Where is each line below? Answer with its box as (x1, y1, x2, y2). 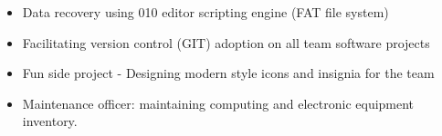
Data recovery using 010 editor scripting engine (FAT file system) (22, 3, 389, 21)
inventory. (22, 112, 78, 131)
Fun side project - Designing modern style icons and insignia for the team (22, 63, 435, 83)
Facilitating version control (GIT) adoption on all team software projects (22, 33, 430, 52)
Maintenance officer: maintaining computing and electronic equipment (22, 93, 415, 112)
